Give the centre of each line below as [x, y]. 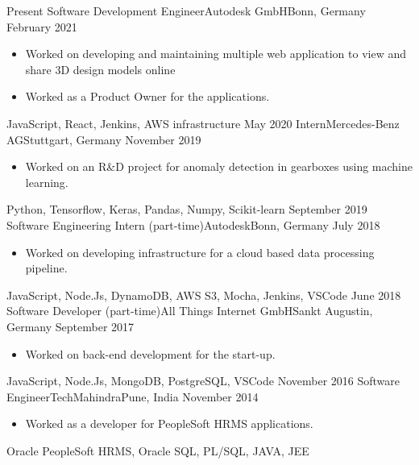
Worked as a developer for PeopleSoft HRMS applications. [169, 423]
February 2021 [42, 26]
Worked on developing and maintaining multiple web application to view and [216, 54]
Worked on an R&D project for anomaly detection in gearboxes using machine [219, 166]
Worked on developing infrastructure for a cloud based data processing [200, 252]
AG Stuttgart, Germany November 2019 [104, 139]
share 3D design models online [100, 69]
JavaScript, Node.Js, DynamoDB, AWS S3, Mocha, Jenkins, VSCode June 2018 [204, 295]
